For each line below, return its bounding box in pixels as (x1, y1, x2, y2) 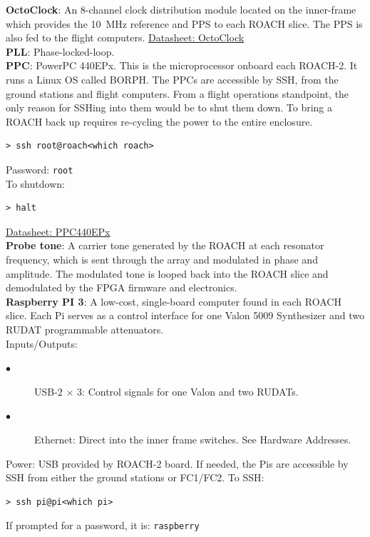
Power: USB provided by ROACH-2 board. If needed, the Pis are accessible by (6, 456, 349, 471)
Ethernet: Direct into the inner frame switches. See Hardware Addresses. (34, 431, 351, 446)
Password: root (6, 161, 73, 176)
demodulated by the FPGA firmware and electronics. (6, 280, 237, 295)
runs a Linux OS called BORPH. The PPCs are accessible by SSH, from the (6, 71, 339, 86)
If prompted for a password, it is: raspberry (6, 518, 200, 533)
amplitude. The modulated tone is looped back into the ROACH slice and (6, 266, 329, 281)
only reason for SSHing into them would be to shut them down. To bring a (6, 100, 333, 115)
